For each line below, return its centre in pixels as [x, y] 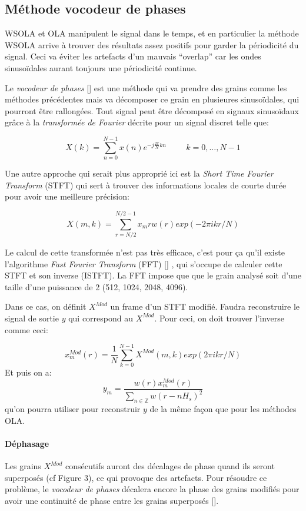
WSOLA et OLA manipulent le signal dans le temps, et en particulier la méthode [152, 33]
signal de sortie [32, 318]
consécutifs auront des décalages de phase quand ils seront [170, 466]
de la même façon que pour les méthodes [223, 409]
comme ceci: [26, 329]
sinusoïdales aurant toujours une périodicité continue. [101, 67]
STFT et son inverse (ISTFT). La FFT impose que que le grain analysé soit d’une [153, 275]
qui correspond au [101, 318]
